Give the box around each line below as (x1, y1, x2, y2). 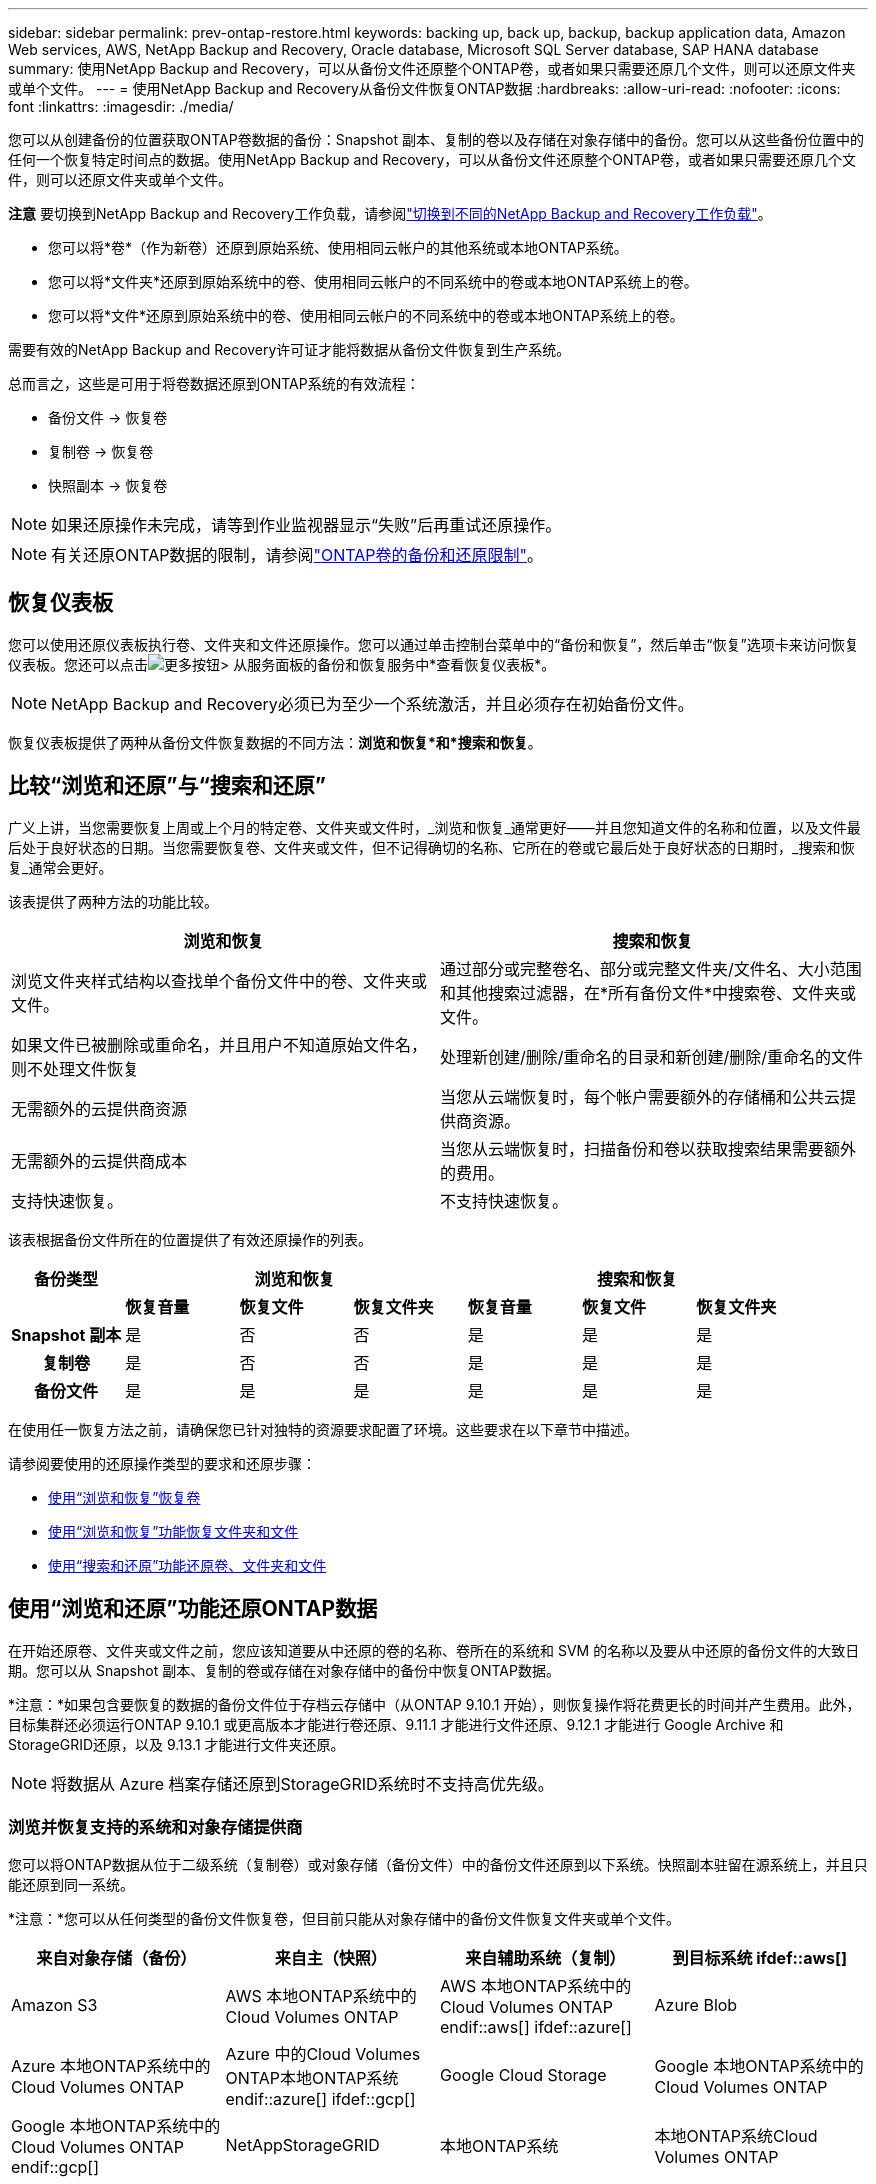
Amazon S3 (11, 1995, 98, 2016)
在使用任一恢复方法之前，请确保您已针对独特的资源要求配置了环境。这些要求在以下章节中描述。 (8, 1420, 638, 1438)
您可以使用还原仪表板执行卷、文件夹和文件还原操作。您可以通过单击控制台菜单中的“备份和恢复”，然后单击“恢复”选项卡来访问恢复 (8, 635, 859, 653)
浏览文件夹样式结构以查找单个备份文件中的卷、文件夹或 (11, 970, 428, 991)
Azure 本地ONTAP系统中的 (11, 2056, 211, 2077)
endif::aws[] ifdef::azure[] (440, 2017, 632, 2038)
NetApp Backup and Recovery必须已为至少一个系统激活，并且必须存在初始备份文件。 (51, 693, 694, 714)
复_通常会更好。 (8, 858, 113, 876)
